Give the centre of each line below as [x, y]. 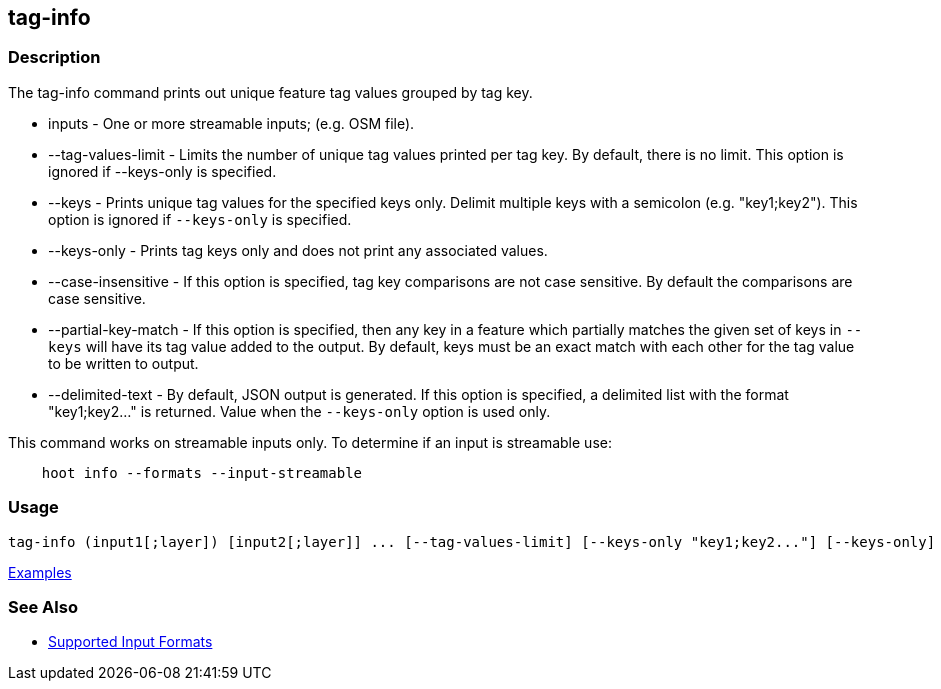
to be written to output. [123, 363]
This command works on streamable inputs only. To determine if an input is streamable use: [310, 442]
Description [54, 57]
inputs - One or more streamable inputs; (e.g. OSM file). [231, 123]
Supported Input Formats [130, 642]
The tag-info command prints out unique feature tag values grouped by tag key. [270, 92]
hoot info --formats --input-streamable [202, 472]
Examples [40, 572]
